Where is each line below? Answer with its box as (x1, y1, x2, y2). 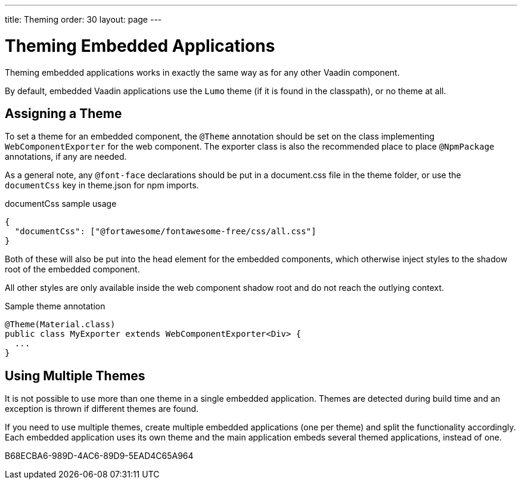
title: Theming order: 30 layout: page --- (5, 14, 162, 24)
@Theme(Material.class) (5, 319, 116, 330)
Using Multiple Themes (5, 368, 145, 383)
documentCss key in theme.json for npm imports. (5, 180, 199, 191)
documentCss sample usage (5, 198, 117, 209)
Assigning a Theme (5, 106, 122, 121)
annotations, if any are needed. (5, 151, 127, 162)
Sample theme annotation (5, 301, 105, 312)
